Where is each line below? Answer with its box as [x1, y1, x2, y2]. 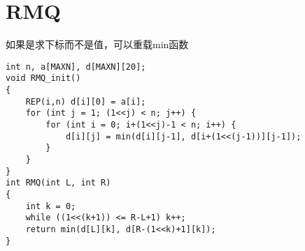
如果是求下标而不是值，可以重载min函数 [6, 37, 189, 52]
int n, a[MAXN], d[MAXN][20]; [6, 61, 146, 72]
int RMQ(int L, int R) [6, 178, 111, 188]
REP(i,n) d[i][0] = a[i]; [25, 96, 146, 107]
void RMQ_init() [6, 73, 81, 84]
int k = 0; [25, 201, 76, 211]
